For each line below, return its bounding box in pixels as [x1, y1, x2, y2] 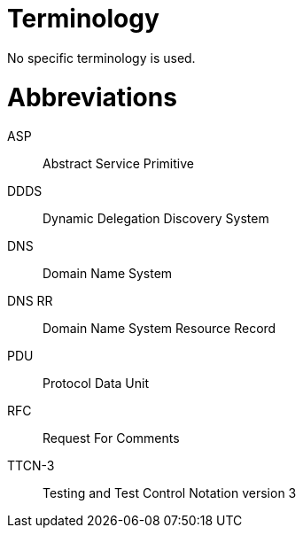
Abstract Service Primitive [43, 156, 194, 172]
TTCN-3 [7, 458, 55, 474]
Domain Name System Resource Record [43, 321, 276, 337]
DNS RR [7, 293, 53, 309]
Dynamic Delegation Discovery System [43, 211, 269, 227]
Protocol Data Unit [43, 376, 150, 392]
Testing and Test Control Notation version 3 [43, 485, 297, 501]
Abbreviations [7, 81, 177, 112]
